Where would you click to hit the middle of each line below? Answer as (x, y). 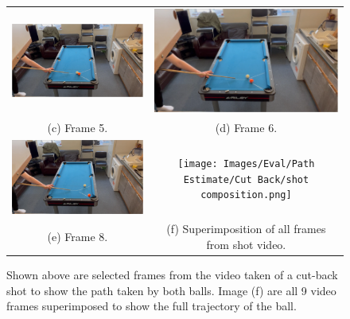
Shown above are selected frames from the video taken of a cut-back (172, 275)
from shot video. (246, 245)
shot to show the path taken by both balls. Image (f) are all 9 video (171, 290)
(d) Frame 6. (246, 127)
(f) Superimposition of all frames (246, 229)
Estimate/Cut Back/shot (246, 179)
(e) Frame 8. (78, 237)
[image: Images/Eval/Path (246, 164)
